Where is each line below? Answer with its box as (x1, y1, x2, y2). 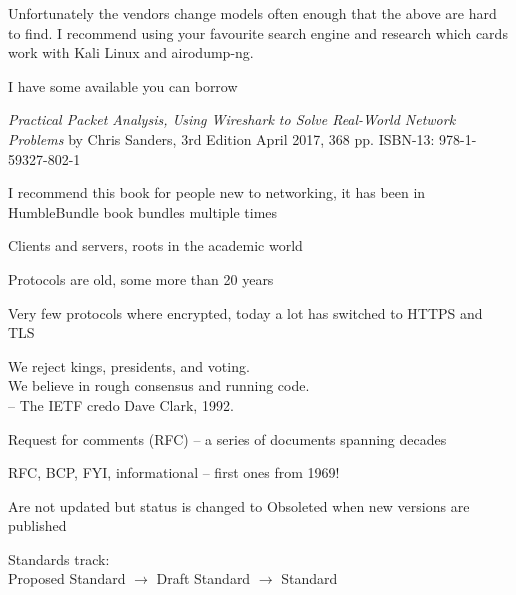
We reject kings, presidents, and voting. (8, 355, 250, 376)
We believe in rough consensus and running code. (8, 375, 310, 396)
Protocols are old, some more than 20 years (8, 268, 274, 289)
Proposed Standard (8, 568, 126, 589)
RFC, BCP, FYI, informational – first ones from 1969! (8, 462, 340, 483)
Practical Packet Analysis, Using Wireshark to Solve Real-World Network (8, 109, 456, 130)
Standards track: (8, 548, 110, 569)
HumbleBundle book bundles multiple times (8, 201, 278, 222)
